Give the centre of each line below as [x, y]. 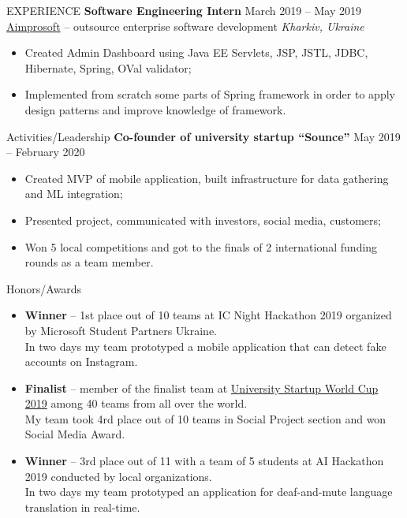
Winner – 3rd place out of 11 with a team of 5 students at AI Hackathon [204, 461]
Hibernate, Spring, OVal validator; [108, 67]
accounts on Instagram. [81, 361]
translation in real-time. [82, 507]
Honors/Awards [44, 288]
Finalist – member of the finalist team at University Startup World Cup [202, 388]
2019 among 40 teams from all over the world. [136, 403]
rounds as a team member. [89, 262]
